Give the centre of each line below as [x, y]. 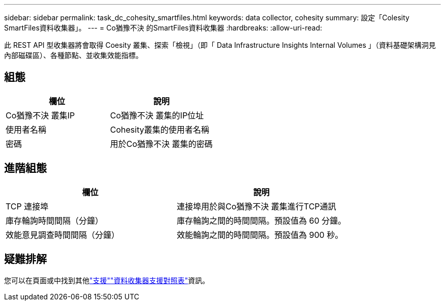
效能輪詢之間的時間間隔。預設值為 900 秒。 [260, 235]
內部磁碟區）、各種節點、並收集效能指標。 [73, 55]
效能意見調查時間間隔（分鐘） [63, 235]
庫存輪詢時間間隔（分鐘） [55, 220]
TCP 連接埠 [27, 206]
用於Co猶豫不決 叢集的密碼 [161, 144]
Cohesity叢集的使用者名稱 [160, 129]
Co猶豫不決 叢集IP [40, 115]
